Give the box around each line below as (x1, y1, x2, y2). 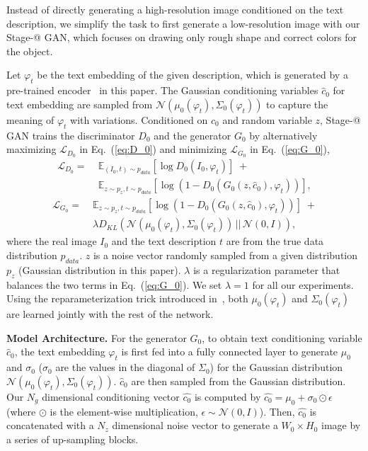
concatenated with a (6, 418, 94, 433)
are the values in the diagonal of (55, 360, 195, 375)
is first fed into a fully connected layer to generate (121, 344, 338, 359)
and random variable (222, 112, 312, 127)
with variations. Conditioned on (70, 112, 208, 127)
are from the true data (226, 234, 324, 249)
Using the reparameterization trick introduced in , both (6, 291, 248, 306)
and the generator (154, 127, 231, 142)
